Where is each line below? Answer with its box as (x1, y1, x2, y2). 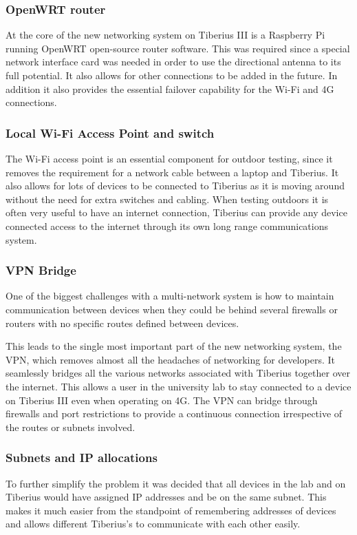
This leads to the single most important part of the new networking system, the (6, 339, 342, 353)
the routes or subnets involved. (6, 419, 136, 434)
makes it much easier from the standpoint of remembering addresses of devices (6, 503, 336, 517)
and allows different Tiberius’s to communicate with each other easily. (6, 516, 301, 531)
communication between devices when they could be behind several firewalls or (6, 302, 338, 316)
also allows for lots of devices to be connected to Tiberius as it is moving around (6, 178, 345, 193)
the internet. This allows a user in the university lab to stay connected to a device (6, 379, 351, 393)
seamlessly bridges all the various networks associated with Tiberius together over (6, 366, 350, 380)
